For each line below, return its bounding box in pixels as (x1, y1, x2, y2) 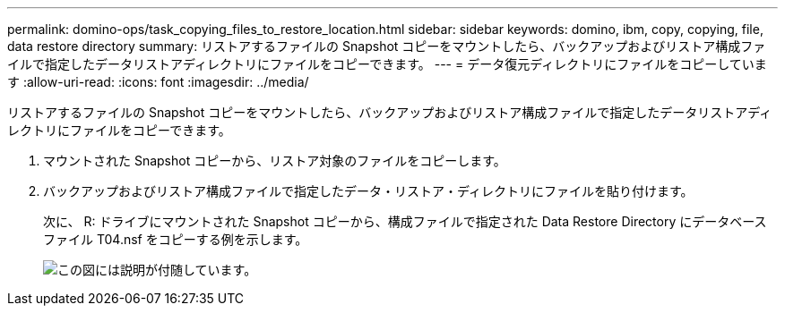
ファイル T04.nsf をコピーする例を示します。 (43, 232, 308, 247)
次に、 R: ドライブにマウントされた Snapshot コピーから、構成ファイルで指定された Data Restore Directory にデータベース (43, 214, 767, 229)
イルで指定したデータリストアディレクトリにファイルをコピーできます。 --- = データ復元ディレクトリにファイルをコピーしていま (7, 56, 767, 72)
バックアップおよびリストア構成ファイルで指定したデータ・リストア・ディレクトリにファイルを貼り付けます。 (43, 183, 694, 199)
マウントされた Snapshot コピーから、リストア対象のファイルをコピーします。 (43, 153, 506, 168)
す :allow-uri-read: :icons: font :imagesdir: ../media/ (7, 74, 309, 89)
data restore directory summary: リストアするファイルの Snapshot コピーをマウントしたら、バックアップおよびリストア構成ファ (7, 38, 766, 54)
